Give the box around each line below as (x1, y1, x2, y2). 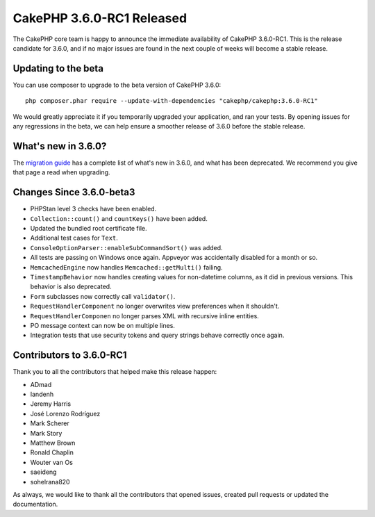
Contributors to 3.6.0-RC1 (12, 350, 128, 361)
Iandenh (30, 390, 54, 398)
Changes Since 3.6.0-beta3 (12, 186, 135, 198)
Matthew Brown (30, 438, 76, 447)
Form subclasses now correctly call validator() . (30, 292, 176, 300)
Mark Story (30, 429, 62, 437)
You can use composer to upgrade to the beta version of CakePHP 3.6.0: (12, 81, 222, 89)
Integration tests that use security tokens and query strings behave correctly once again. (30, 331, 285, 340)
